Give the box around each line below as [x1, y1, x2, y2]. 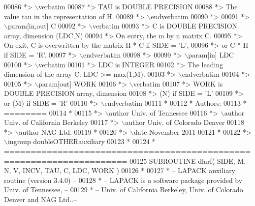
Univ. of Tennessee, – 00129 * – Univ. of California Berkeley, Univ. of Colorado [4, 184, 243, 195]
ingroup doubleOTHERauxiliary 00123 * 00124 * [7, 136, 156, 147]
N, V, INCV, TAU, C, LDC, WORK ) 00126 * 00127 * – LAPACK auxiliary [4, 165, 236, 176]
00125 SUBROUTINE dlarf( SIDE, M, [129, 155, 246, 166]
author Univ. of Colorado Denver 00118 [125, 117, 245, 127]
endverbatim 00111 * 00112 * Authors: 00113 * [104, 97, 247, 108]
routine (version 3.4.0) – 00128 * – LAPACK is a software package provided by [4, 175, 243, 185]
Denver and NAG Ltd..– [4, 194, 77, 204]
